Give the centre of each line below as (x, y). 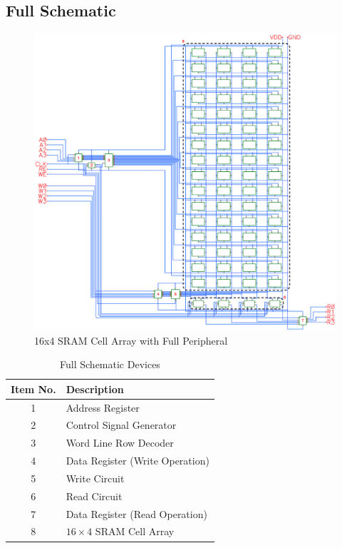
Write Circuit (95, 478)
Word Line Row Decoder (120, 443)
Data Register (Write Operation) (138, 461)
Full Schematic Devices (110, 364)
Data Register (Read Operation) (136, 513)
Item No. (33, 389)
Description (95, 389)
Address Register (103, 407)
